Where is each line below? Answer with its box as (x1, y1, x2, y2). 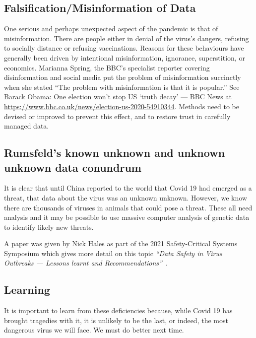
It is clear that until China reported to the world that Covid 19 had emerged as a (4, 183, 252, 193)
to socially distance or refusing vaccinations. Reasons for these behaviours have (4, 43, 244, 53)
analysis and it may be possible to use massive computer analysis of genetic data (4, 212, 250, 222)
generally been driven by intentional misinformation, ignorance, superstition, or (4, 52, 245, 63)
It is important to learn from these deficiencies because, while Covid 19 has (4, 305, 233, 316)
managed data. (4, 121, 49, 131)
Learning (4, 282, 50, 297)
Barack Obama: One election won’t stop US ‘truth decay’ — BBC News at (4, 91, 232, 102)
